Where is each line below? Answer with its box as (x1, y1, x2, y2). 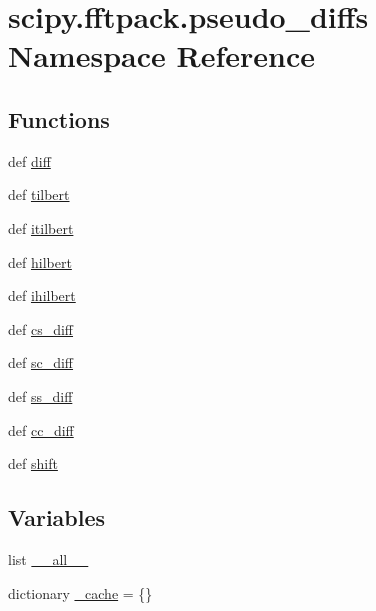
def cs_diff (8, 318, 74, 339)
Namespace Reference (8, 35, 315, 76)
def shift (8, 453, 58, 474)
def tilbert (8, 184, 70, 205)
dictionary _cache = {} (8, 582, 153, 603)
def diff (8, 150, 51, 171)
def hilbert (8, 251, 72, 272)
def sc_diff (8, 352, 74, 373)
